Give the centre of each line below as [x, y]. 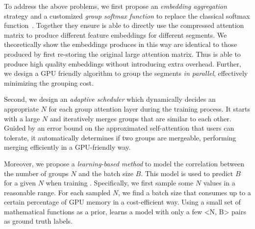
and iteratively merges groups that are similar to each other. [140, 118]
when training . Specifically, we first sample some [120, 183]
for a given [20, 183]
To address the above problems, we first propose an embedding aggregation [115, 6]
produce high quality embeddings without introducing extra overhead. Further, [123, 63]
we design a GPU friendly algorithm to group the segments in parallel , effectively [126, 73]
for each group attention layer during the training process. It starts [149, 108]
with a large [22, 118]
